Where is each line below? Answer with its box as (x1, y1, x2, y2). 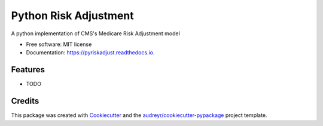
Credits (11, 96, 39, 106)
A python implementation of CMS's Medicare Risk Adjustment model (11, 30, 181, 37)
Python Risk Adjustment (11, 9, 134, 22)
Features (11, 64, 45, 75)
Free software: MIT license (26, 41, 92, 48)
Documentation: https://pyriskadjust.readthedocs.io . (26, 49, 155, 56)
